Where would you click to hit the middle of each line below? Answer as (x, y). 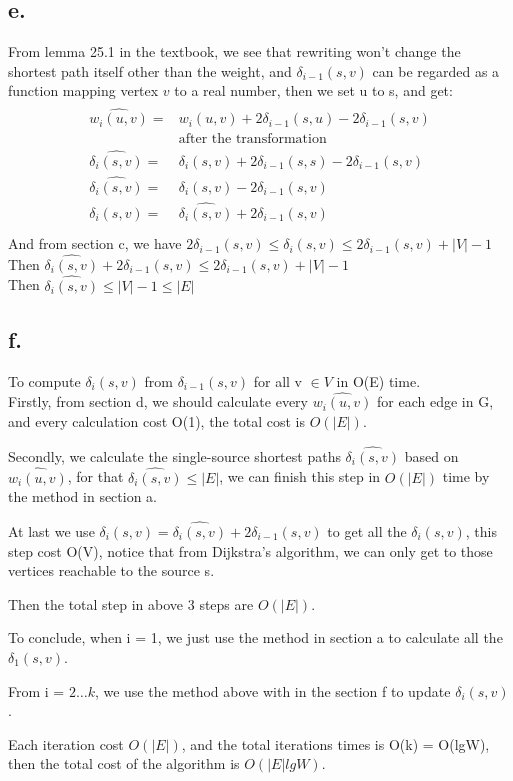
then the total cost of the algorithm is (124, 763)
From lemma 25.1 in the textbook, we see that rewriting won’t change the (234, 51)
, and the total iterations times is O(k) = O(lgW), (335, 743)
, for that (95, 476)
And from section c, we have (95, 243)
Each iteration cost (66, 743)
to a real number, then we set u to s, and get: (313, 90)
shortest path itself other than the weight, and (150, 70)
